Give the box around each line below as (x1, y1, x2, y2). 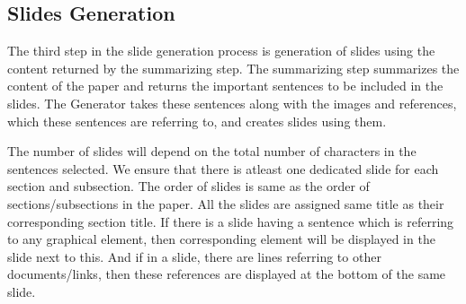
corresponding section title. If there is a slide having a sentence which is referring (7, 212, 454, 230)
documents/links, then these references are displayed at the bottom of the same (7, 265, 446, 283)
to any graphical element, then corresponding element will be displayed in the (7, 230, 435, 248)
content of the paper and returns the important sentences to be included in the (7, 76, 444, 95)
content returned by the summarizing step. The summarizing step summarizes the (7, 58, 460, 77)
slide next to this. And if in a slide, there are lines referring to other (7, 247, 381, 265)
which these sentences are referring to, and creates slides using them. (7, 111, 387, 130)
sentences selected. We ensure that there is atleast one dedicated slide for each (7, 159, 439, 178)
